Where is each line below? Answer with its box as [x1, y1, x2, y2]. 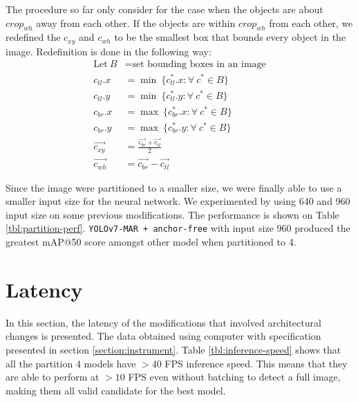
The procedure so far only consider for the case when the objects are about [6, 2, 323, 16]
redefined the [6, 30, 61, 44]
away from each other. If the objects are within [36, 15, 236, 30]
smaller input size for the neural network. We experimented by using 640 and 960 [6, 194, 350, 208]
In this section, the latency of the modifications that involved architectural [6, 315, 321, 329]
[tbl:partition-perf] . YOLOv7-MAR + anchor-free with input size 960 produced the [6, 221, 350, 235]
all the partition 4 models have [6, 356, 136, 370]
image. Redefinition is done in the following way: [6, 44, 211, 58]
